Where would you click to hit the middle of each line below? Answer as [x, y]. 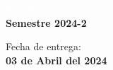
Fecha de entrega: [43, 46]
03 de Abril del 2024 [56, 60]
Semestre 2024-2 [46, 22]
